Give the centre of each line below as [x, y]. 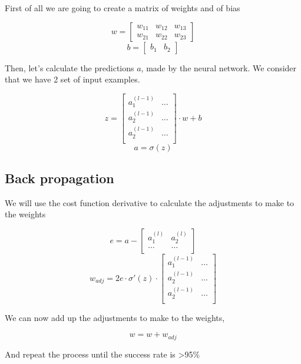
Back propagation [59, 178]
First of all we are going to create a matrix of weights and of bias [123, 8]
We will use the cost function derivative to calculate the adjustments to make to [150, 202]
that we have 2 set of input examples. [72, 79]
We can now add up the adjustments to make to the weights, [115, 317]
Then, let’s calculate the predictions [70, 67]
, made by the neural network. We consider [219, 67]
